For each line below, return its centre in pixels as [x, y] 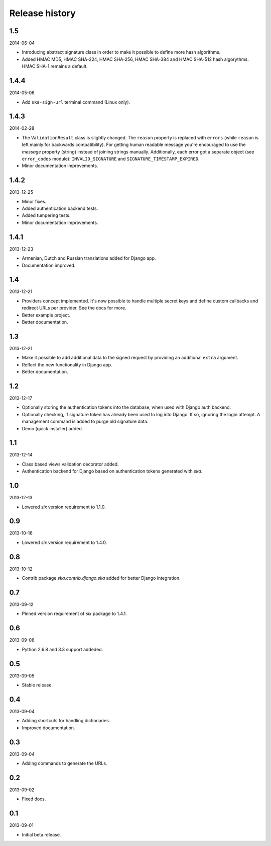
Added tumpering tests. [46, 215]
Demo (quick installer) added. [52, 428]
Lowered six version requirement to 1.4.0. [64, 542]
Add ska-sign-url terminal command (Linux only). [76, 102]
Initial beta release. [41, 834]
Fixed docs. [34, 799]
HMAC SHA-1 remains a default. [55, 66]
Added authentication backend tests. [60, 208]
